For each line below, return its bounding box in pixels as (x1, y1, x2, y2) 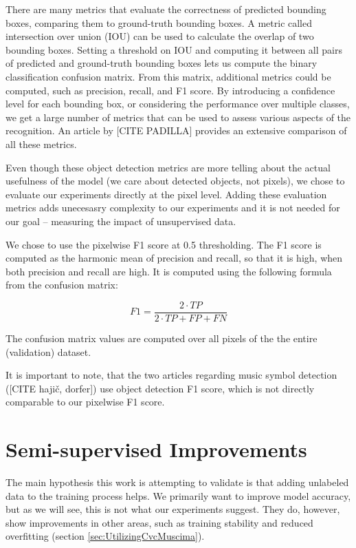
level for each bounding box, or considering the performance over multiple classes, (5, 96, 350, 111)
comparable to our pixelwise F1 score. (5, 394, 165, 409)
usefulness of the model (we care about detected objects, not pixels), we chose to (5, 173, 345, 188)
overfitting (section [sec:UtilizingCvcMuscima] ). (5, 529, 205, 543)
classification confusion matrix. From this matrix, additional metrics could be (5, 69, 331, 83)
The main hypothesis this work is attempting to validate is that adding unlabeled (5, 475, 349, 489)
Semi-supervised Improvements (5, 435, 307, 463)
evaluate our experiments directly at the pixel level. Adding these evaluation (5, 187, 327, 201)
